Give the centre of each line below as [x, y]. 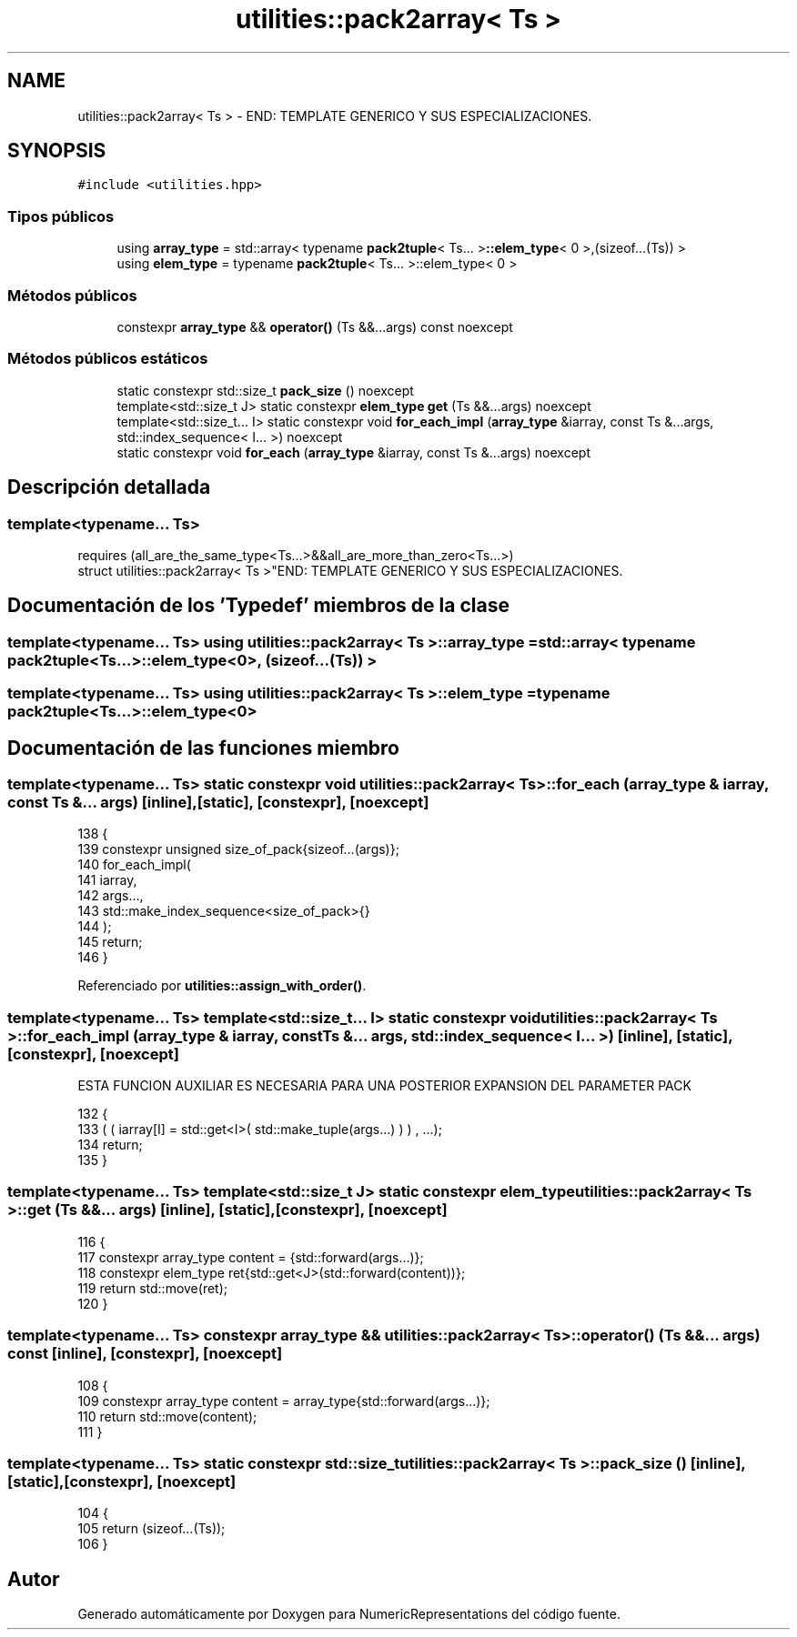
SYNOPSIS [57, 151]
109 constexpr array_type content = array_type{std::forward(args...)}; [284, 1401]
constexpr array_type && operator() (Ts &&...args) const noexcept [315, 326]
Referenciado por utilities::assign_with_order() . [222, 986]
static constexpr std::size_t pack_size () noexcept [265, 390]
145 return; [110, 942]
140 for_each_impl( [134, 865]
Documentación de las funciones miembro [203, 748]
